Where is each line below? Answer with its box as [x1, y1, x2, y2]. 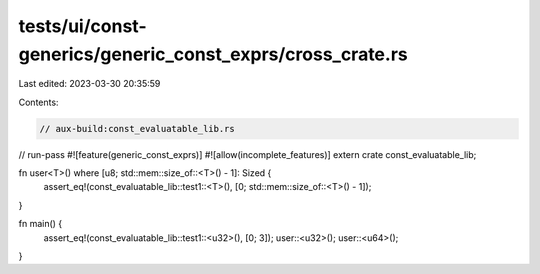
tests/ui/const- [18, 15, 147, 37]
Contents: [18, 96, 59, 108]
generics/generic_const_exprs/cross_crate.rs [18, 43, 409, 65]
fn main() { [18, 218, 63, 230]
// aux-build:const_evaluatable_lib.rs [39, 123, 235, 134]
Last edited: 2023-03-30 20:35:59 [18, 78, 161, 90]
